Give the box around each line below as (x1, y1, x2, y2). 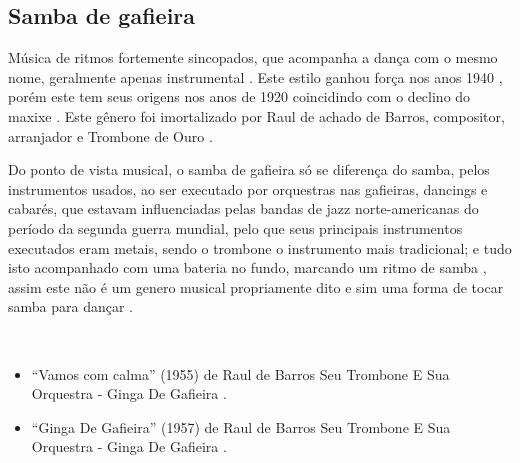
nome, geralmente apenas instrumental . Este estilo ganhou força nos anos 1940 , (8, 66, 503, 87)
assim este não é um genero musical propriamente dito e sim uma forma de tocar (8, 276, 504, 297)
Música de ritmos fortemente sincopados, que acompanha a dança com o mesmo (8, 47, 498, 68)
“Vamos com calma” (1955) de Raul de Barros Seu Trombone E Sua (31, 363, 450, 384)
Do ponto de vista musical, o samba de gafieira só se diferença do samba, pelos (8, 159, 490, 180)
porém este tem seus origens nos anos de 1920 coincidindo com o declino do (8, 86, 471, 107)
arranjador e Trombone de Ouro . (8, 125, 213, 146)
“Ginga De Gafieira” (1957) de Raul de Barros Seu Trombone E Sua (31, 416, 451, 437)
